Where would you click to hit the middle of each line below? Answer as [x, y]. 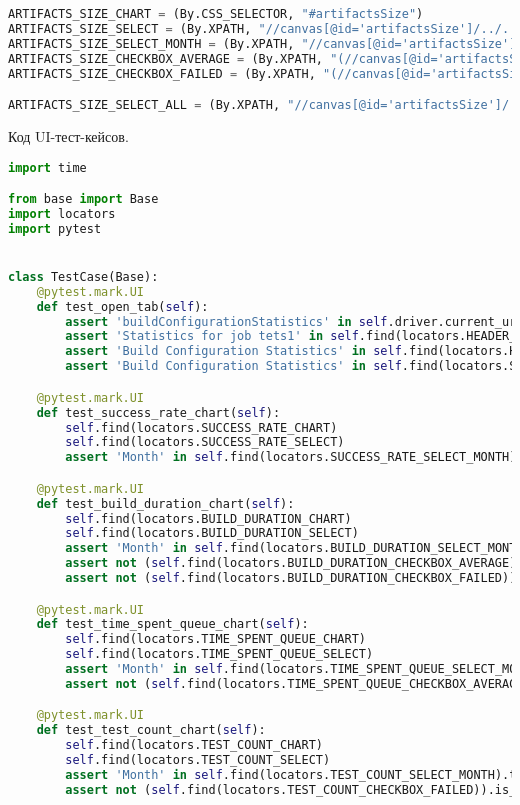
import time [47, 167]
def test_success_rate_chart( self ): [158, 412]
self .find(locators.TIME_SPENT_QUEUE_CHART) [215, 639]
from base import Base [83, 199]
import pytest [55, 228]
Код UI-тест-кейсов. [68, 135]
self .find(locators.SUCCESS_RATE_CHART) [201, 427]
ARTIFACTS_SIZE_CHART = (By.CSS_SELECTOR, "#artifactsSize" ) [216, 14]
